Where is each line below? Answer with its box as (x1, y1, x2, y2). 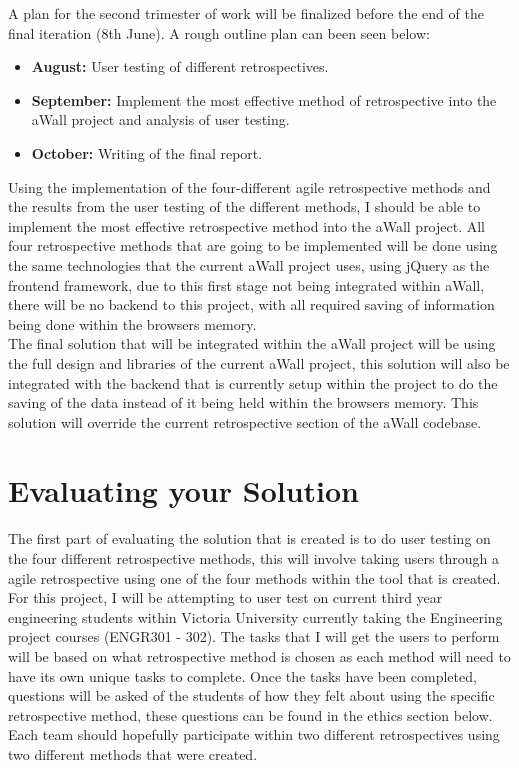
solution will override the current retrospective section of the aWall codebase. (8, 411, 482, 432)
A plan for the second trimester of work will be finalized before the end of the (8, 3, 484, 23)
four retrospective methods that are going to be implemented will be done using (8, 235, 498, 256)
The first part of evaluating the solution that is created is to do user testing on (8, 528, 491, 549)
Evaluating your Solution (8, 470, 360, 511)
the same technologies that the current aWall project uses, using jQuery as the (8, 254, 490, 275)
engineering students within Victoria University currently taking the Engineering (8, 606, 503, 627)
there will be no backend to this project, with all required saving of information (8, 294, 495, 315)
